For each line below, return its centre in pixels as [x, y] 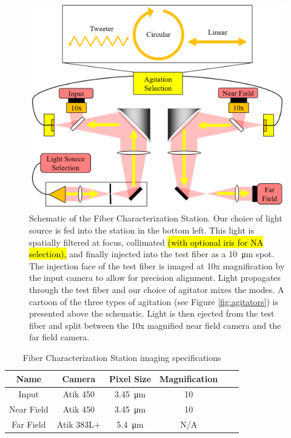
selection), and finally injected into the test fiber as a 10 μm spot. [152, 254]
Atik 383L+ [79, 424]
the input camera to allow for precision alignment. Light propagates [155, 278]
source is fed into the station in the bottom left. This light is [142, 230]
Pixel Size [130, 378]
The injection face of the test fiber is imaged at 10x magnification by [157, 265]
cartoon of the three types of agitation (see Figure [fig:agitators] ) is [154, 301]
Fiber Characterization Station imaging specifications [122, 357]
